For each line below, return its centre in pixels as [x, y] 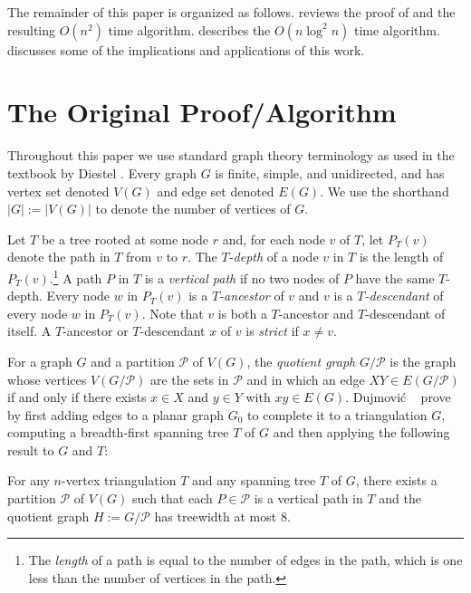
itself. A [29, 331]
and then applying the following [361, 432]
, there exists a [396, 480]
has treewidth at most [216, 516]
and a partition [133, 361]
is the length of [401, 257]
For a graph [40, 361]
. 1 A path [76, 276]
